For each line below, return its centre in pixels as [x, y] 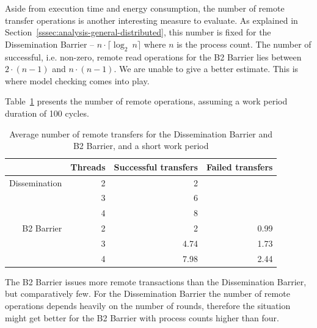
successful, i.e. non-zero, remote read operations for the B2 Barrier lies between [153, 56]
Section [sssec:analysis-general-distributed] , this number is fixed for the [138, 32]
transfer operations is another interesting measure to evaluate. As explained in [151, 20]
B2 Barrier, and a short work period [141, 146]
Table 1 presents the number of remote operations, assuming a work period [146, 101]
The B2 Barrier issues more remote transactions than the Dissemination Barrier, [156, 281]
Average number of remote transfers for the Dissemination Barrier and [141, 133]
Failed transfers [239, 166]
